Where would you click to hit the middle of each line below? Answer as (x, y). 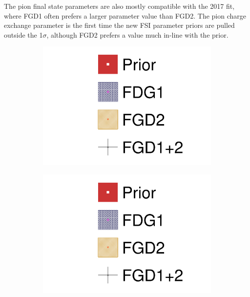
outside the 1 (23, 34)
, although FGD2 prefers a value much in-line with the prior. (137, 34)
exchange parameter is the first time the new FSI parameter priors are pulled (119, 25)
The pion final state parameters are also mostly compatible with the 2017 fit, (119, 6)
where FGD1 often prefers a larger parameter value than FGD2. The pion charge (125, 15)
